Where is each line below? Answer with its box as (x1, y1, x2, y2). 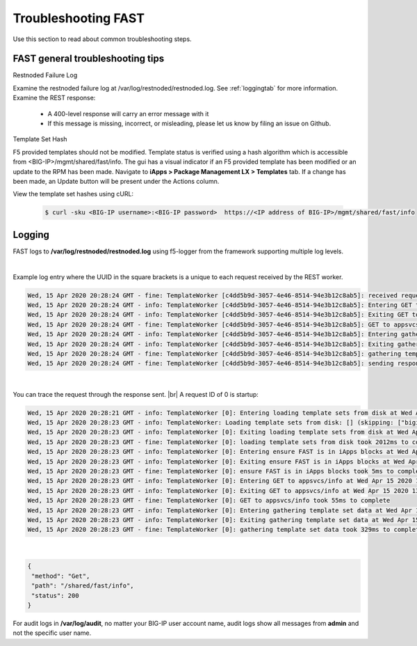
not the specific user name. (13, 629, 92, 637)
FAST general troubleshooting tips (13, 53, 165, 65)
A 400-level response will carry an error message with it (47, 109, 209, 118)
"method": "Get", (31, 572, 90, 580)
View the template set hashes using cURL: (13, 190, 134, 198)
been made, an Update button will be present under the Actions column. (13, 177, 220, 185)
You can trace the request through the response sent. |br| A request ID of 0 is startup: (13, 390, 259, 398)
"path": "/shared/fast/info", (31, 582, 135, 590)
